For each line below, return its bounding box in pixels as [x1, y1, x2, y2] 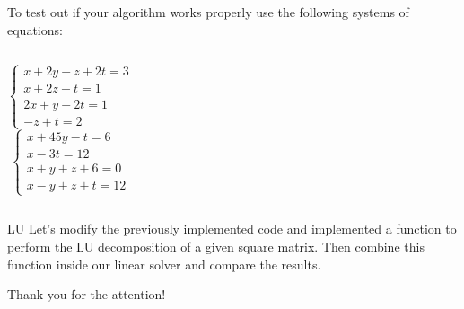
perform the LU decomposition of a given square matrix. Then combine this [7, 237, 425, 256]
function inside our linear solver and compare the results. [7, 254, 321, 273]
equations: [7, 20, 63, 39]
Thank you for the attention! [7, 285, 166, 304]
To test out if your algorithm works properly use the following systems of [7, 3, 409, 21]
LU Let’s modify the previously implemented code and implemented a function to [7, 219, 457, 238]
